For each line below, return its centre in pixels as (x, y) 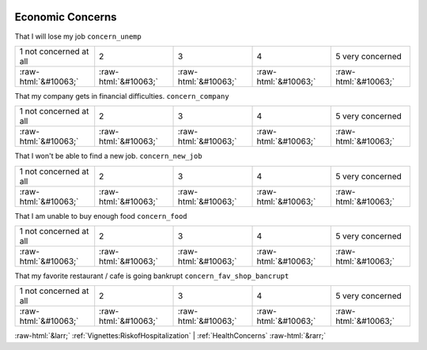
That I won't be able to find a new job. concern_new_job (108, 156)
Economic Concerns (66, 17)
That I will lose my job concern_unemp (78, 36)
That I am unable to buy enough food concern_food (101, 216)
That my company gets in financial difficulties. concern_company (122, 96)
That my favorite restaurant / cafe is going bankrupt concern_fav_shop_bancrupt (152, 276)
